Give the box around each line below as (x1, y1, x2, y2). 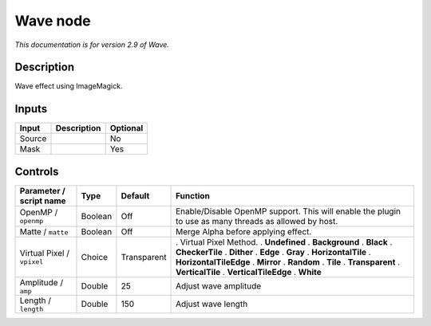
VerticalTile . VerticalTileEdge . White (176, 266, 322, 277)
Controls (14, 164, 59, 179)
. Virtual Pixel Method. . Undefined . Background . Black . (176, 236, 393, 247)
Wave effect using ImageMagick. (14, 81, 123, 91)
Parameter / (19, 185, 65, 196)
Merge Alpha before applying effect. (176, 226, 312, 237)
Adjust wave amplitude (176, 281, 262, 292)
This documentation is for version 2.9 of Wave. (14, 40, 169, 49)
